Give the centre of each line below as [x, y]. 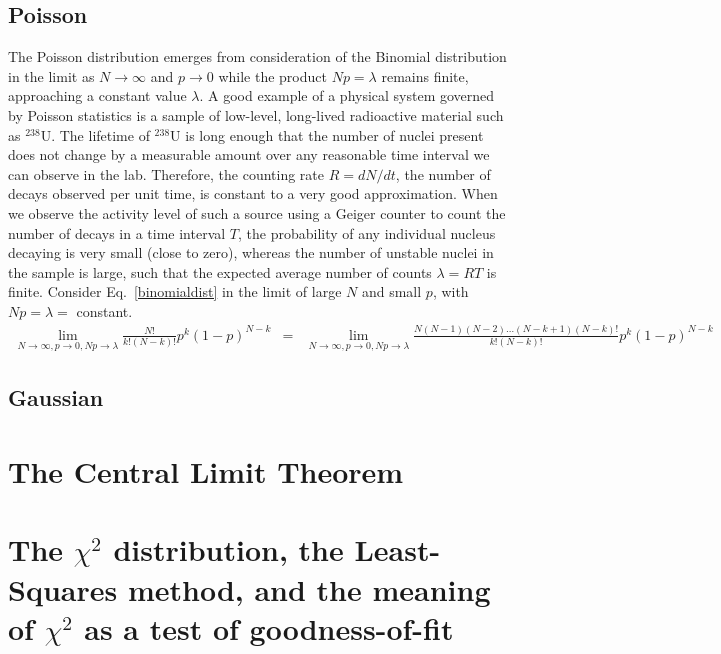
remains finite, [425, 75]
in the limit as [51, 75]
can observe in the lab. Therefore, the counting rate [166, 173]
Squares [63, 588]
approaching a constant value [97, 95]
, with [450, 291]
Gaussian [56, 397]
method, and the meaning [309, 588]
